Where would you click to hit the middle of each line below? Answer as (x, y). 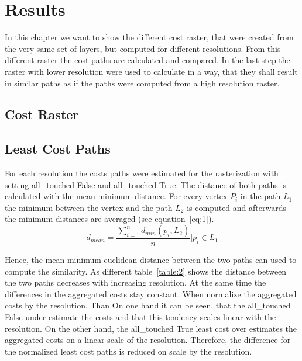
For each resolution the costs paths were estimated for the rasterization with (142, 173)
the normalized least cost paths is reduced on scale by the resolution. (128, 351)
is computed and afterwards (236, 207)
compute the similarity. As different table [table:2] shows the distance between (146, 271)
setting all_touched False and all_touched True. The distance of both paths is (145, 184)
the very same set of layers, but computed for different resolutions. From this (143, 48)
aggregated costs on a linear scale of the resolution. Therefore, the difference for (148, 340)
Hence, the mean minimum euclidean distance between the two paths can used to (151, 260)
